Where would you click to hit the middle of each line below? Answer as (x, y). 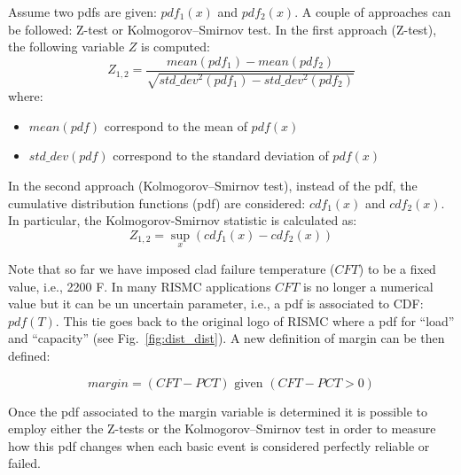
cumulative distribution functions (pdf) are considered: (157, 202)
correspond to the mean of (176, 125)
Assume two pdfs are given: (82, 12)
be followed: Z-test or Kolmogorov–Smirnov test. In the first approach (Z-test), (223, 29)
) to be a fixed (397, 269)
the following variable (66, 47)
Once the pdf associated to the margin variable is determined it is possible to (218, 411)
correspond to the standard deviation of (221, 156)
